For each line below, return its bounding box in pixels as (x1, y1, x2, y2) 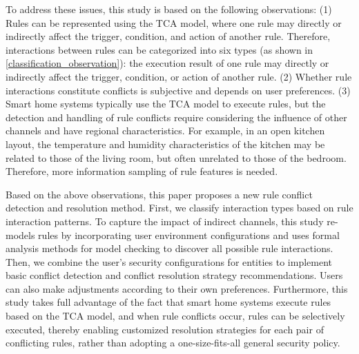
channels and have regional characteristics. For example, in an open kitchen (6, 123, 325, 138)
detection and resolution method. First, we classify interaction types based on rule (6, 200, 353, 215)
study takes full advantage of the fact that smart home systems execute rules (6, 295, 331, 309)
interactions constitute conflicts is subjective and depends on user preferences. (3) (6, 83, 351, 97)
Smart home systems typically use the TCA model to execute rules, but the (6, 96, 326, 111)
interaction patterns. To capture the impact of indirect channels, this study (6, 214, 324, 228)
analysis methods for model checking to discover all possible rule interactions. (6, 241, 333, 256)
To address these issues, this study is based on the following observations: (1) (6, 2, 332, 16)
